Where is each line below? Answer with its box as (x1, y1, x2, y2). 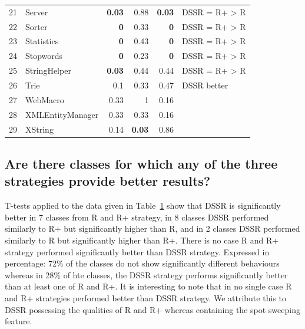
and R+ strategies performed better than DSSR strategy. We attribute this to (5, 291, 286, 304)
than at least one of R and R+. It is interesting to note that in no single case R (5, 280, 292, 292)
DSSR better (182, 78, 228, 91)
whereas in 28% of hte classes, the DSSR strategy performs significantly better (5, 268, 288, 281)
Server (25, 5, 48, 18)
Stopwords (25, 50, 63, 62)
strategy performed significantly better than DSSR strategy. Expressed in (5, 245, 270, 258)
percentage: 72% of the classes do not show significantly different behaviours (5, 257, 280, 269)
